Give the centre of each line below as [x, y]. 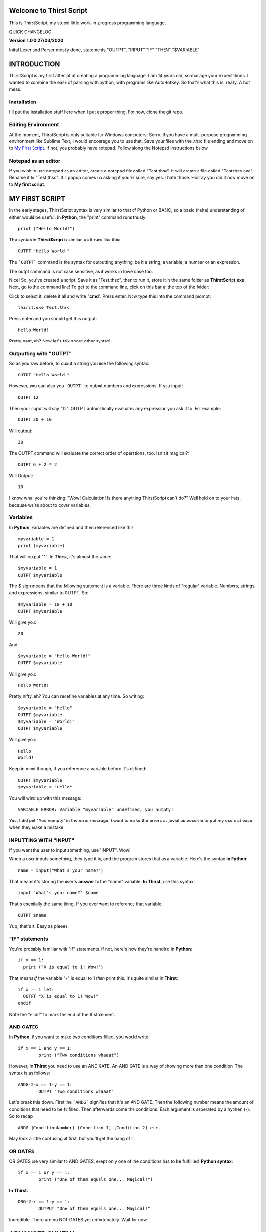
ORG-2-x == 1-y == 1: [44, 1202]
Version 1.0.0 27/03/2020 [36, 41]
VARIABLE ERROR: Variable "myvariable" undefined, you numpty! [96, 810]
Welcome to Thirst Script [48, 11]
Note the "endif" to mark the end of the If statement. [62, 1014]
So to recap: [21, 1116]
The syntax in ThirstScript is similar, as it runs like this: [65, 240]
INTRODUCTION [34, 64]
